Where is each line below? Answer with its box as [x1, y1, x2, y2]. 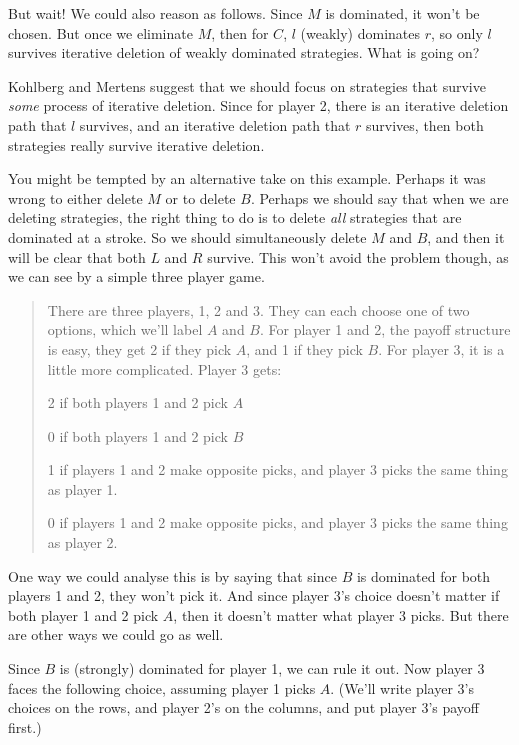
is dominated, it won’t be [325, 3, 480, 23]
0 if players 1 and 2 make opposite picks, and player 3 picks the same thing [47, 512, 508, 533]
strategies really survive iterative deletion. [8, 134, 265, 155]
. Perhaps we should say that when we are [250, 187, 509, 208]
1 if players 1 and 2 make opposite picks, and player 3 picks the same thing [47, 459, 508, 480]
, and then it [427, 226, 505, 247]
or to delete [165, 187, 236, 208]
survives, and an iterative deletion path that [79, 114, 351, 135]
